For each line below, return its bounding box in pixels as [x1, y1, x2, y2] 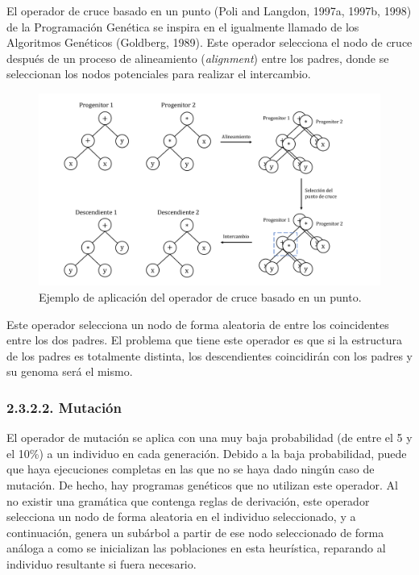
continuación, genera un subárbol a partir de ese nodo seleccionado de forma [6, 523, 384, 540]
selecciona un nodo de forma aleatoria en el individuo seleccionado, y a [6, 508, 356, 525]
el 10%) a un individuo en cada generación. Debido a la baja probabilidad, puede [6, 444, 407, 461]
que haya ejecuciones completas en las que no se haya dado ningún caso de [6, 460, 375, 477]
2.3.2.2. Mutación [6, 397, 122, 417]
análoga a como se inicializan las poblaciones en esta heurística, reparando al [6, 540, 386, 556]
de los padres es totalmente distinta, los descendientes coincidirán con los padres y [6, 347, 413, 364]
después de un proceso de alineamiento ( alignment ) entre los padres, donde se [6, 49, 389, 66]
